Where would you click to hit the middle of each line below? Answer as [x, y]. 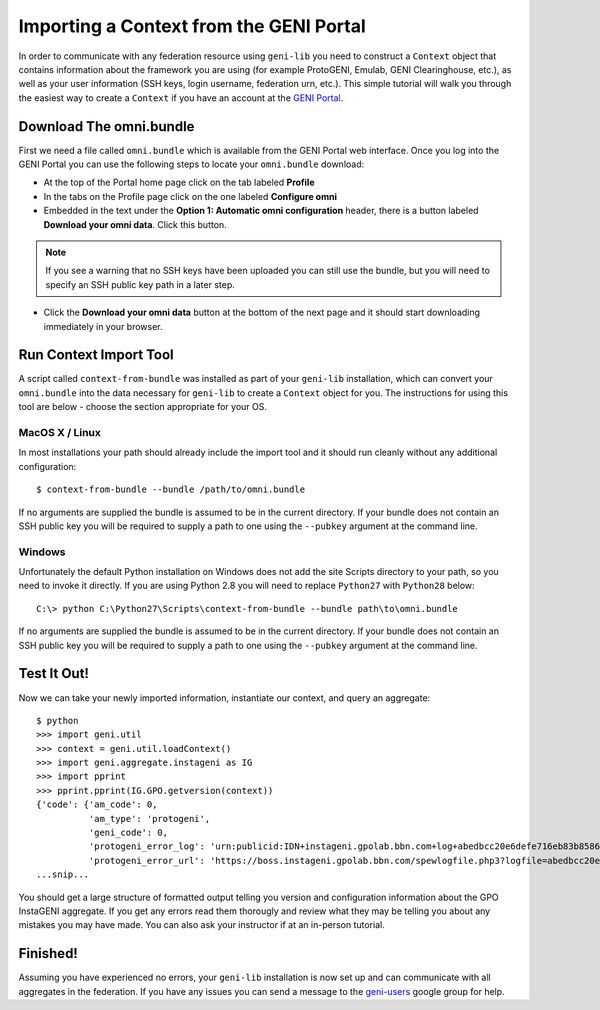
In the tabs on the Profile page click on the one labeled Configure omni [190, 196]
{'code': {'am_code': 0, [97, 804]
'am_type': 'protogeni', [149, 818]
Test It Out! [54, 673]
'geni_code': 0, [128, 833]
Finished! [48, 953]
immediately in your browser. [103, 326]
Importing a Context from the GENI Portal [192, 26]
